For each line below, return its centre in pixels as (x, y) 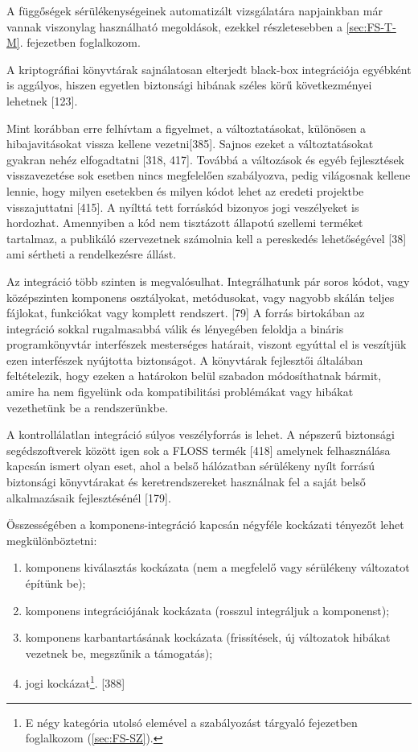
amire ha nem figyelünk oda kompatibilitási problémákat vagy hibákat (180, 392)
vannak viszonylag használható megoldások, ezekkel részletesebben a (175, 26)
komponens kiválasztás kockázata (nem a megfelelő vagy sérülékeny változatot (217, 567)
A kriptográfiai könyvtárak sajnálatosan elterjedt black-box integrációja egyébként (209, 69)
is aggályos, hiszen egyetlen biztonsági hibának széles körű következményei (189, 85)
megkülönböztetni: (52, 540)
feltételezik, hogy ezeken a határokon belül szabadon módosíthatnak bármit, (194, 376)
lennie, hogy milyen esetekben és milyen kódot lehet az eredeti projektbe (185, 190)
